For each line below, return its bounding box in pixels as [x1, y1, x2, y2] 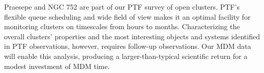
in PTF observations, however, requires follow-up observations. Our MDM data [4, 41, 251, 51]
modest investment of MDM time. [4, 60, 110, 71]
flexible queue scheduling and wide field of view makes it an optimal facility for [4, 11, 251, 22]
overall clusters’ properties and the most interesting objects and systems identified [4, 31, 260, 41]
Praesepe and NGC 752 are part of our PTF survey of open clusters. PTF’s [4, 2, 240, 12]
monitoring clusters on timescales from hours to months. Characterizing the [4, 21, 240, 32]
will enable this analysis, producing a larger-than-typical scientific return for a [4, 50, 248, 61]
